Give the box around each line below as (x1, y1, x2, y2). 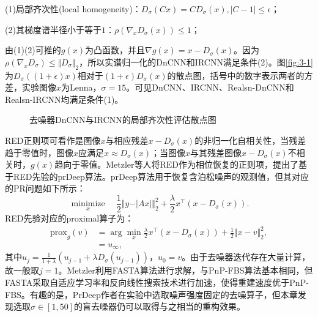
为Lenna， (61, 81, 102, 94)
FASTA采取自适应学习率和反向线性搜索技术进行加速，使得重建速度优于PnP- (5, 275, 309, 288)
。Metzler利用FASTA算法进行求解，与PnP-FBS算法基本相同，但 (58, 264, 313, 277)
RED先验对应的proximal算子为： (5, 211, 134, 224)
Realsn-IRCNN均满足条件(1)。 (5, 92, 124, 105)
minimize (71, 200, 105, 209)
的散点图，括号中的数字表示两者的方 (167, 69, 313, 81)
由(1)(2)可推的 (5, 43, 61, 56)
